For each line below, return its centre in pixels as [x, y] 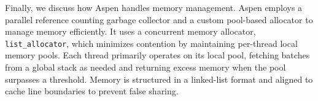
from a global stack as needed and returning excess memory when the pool [145, 67]
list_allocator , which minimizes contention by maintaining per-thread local [151, 43]
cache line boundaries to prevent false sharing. [92, 91]
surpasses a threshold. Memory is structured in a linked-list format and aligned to [159, 79]
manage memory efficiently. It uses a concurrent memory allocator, [130, 31]
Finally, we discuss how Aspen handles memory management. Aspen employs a [154, 7]
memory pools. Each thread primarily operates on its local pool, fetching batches [157, 55]
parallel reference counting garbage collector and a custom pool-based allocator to [159, 19]
